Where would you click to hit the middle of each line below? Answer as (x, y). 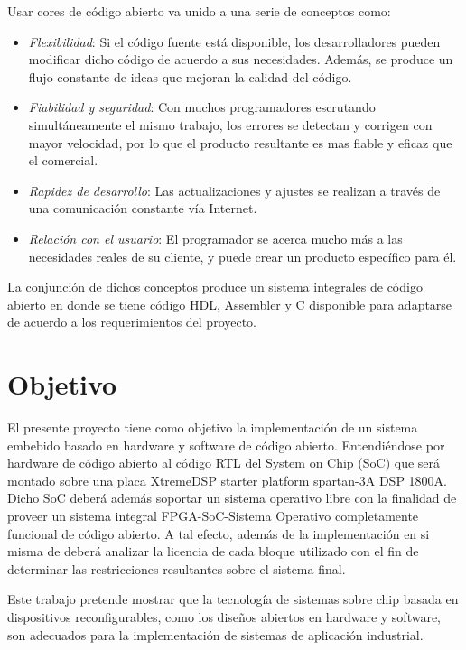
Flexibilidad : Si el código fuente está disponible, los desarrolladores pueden (234, 41)
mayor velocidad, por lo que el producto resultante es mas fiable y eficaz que (240, 142)
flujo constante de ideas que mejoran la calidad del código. (190, 76)
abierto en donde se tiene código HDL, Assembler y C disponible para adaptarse (230, 304)
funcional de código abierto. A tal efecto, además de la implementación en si (219, 533)
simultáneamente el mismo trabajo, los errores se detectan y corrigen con (230, 124)
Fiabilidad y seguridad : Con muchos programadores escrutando (202, 107)
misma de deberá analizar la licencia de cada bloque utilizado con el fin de (213, 551)
